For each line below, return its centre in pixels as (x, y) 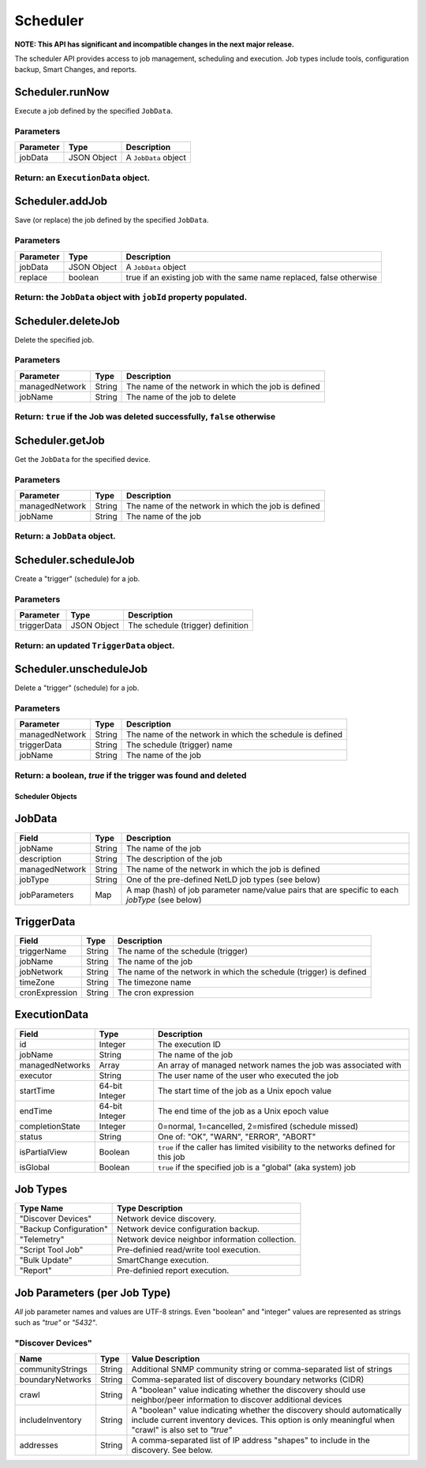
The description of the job (174, 858)
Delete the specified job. (54, 340)
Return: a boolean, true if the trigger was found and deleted (131, 775)
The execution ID (189, 1044)
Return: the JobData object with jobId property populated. (131, 297)
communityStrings (54, 1369)
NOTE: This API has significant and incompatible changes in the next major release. (155, 44)
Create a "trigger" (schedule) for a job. (77, 579)
